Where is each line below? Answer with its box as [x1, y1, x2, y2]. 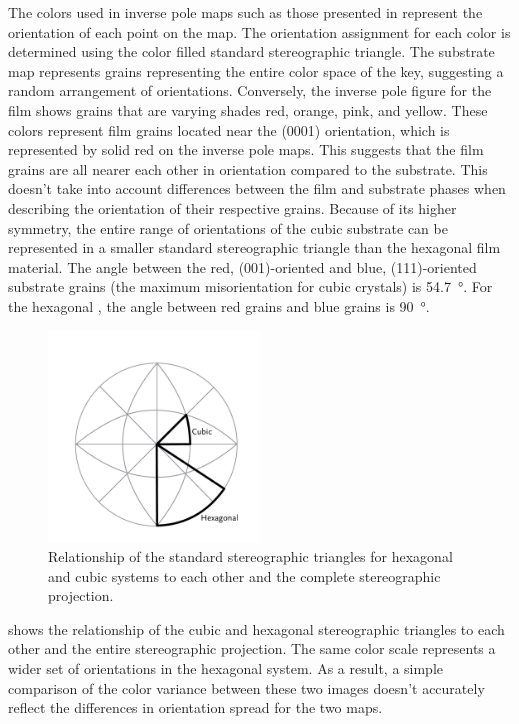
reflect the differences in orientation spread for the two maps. [8, 697, 383, 718]
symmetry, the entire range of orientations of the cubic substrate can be [8, 217, 448, 238]
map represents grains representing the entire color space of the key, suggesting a [8, 60, 504, 81]
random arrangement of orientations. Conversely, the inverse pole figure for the [8, 80, 492, 101]
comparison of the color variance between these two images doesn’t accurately [8, 677, 485, 698]
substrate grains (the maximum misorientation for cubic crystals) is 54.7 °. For [8, 276, 493, 297]
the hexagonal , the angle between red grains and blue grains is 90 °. [8, 295, 430, 316]
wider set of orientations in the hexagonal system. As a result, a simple [8, 658, 444, 679]
